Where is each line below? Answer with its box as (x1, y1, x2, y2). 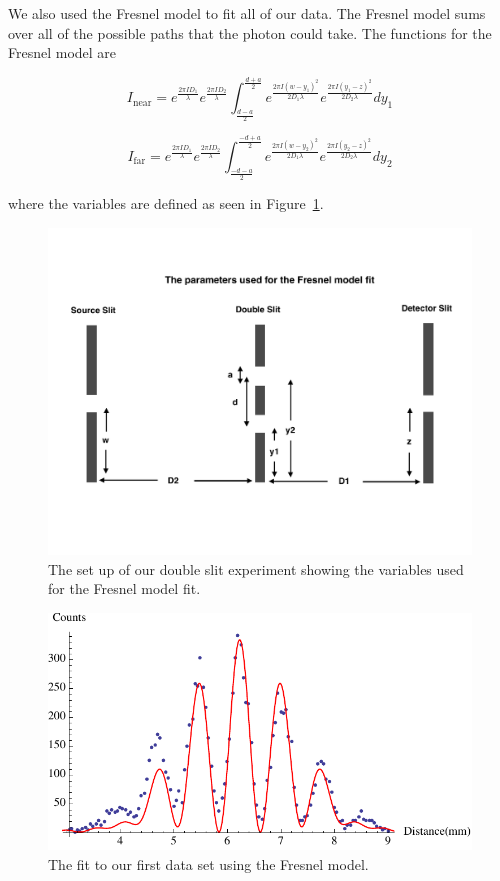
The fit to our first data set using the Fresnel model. (48, 853, 369, 874)
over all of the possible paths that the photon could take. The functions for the (8, 22, 492, 43)
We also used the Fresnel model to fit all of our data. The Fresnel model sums (8, 3, 486, 23)
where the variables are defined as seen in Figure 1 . (8, 193, 324, 214)
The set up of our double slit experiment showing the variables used (48, 558, 464, 579)
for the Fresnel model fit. (48, 578, 201, 599)
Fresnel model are (8, 42, 117, 63)
